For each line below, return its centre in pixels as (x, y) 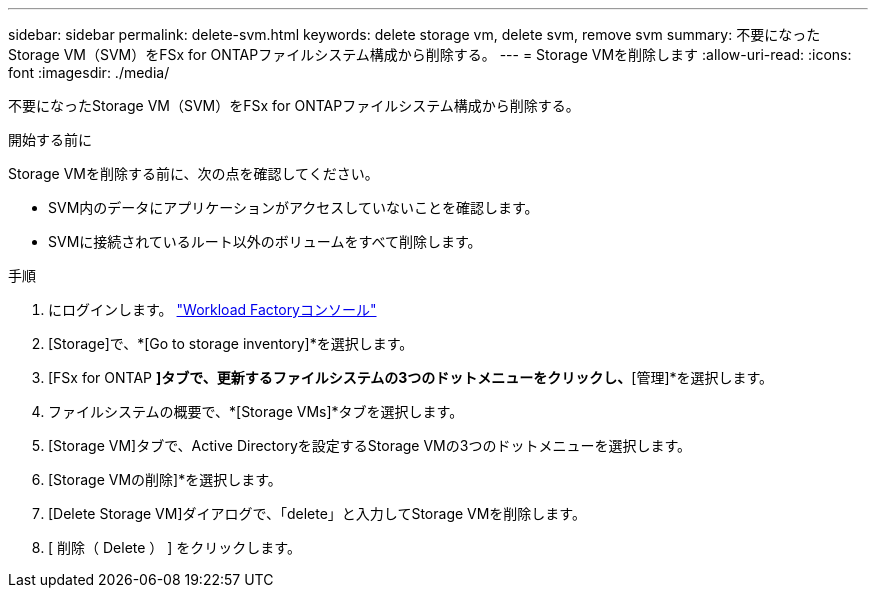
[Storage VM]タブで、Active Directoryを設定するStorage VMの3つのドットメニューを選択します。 (369, 445)
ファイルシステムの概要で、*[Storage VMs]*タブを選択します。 (256, 411)
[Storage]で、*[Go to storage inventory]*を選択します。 (231, 343)
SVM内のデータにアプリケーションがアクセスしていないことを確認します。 (293, 207)
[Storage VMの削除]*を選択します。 (165, 479)
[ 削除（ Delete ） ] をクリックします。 (174, 547)
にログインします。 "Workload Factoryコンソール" (212, 309)
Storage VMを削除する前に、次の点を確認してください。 (193, 173)
